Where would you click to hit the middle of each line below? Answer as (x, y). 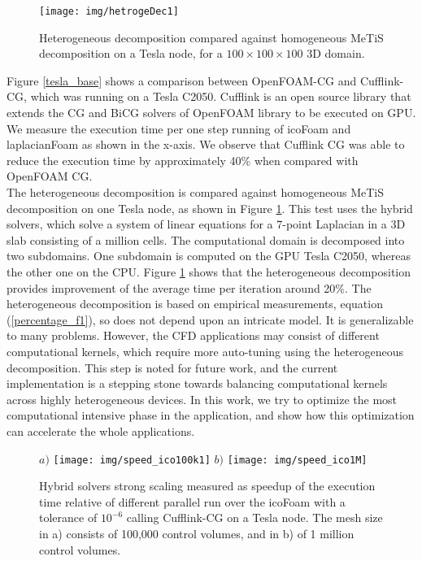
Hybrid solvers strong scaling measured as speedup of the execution (207, 486)
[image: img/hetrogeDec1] (109, 11)
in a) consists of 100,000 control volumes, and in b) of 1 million (197, 533)
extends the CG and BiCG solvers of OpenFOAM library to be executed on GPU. (211, 113)
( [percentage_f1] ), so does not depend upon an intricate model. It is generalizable (210, 319)
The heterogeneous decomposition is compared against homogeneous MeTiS (195, 192)
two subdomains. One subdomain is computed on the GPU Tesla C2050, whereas (209, 256)
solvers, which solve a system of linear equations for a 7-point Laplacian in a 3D (206, 224)
